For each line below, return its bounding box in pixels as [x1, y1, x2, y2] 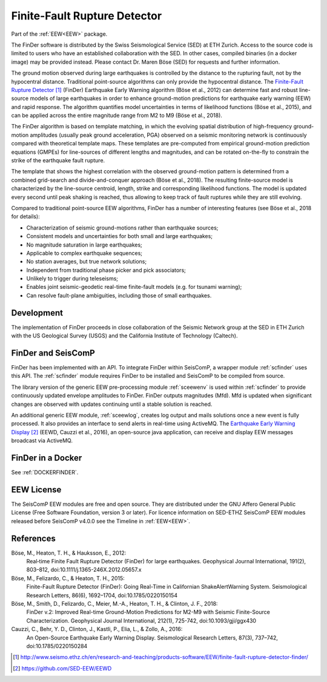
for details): [11, 213, 40, 220]
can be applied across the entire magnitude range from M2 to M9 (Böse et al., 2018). [11, 112, 222, 119]
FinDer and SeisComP [11, 348, 95, 358]
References [11, 533, 56, 543]
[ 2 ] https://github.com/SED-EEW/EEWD [13, 664, 112, 672]
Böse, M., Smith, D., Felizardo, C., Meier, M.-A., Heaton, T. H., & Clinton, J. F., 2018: [11, 600, 218, 608]
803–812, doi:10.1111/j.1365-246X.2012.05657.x [26, 566, 142, 574]
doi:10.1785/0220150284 [26, 643, 88, 649]
